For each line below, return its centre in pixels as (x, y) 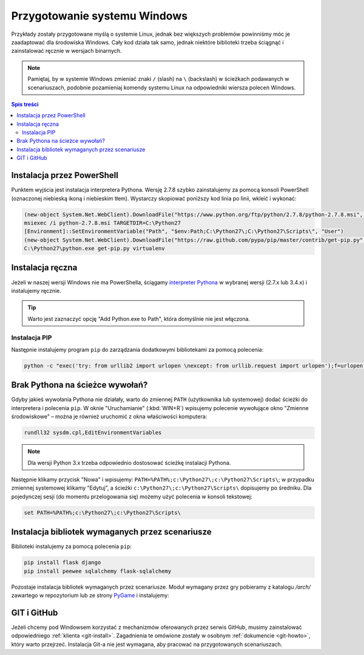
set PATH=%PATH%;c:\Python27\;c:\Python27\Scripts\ (103, 513)
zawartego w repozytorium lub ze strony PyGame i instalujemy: (90, 595)
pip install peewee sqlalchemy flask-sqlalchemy (98, 571)
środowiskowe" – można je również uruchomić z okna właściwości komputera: (109, 417)
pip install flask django (62, 563)
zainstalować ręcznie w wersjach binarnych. (66, 51)
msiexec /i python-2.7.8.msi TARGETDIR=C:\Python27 (103, 223)
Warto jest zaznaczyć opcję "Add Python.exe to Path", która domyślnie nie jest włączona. (139, 318)
